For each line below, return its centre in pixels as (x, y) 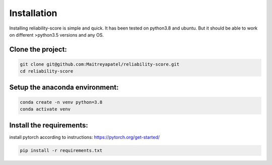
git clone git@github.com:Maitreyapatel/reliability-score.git (100, 64)
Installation (33, 13)
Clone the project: (38, 49)
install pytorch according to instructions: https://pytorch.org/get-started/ (84, 137)
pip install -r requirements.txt (61, 150)
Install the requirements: (49, 125)
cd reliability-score (47, 71)
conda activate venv (45, 109)
